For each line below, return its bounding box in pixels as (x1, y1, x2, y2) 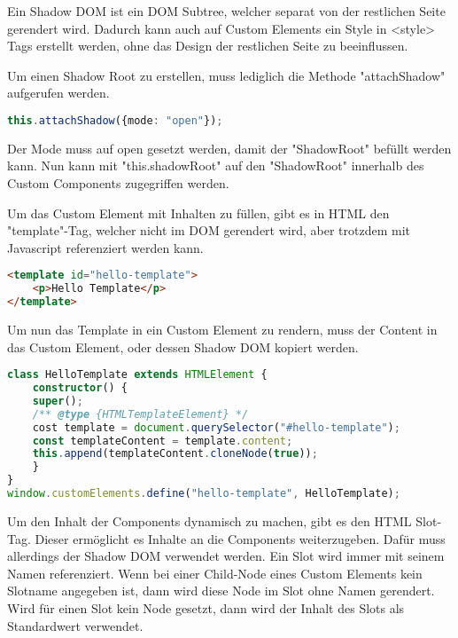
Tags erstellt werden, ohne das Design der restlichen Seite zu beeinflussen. (7, 36, 408, 55)
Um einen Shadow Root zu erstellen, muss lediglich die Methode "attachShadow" (7, 66, 446, 84)
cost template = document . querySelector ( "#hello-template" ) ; (32, 421, 400, 434)
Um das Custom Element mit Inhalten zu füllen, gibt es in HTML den (7, 203, 390, 222)
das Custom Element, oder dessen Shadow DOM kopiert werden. (7, 337, 359, 356)
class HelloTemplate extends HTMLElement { (7, 368, 268, 382)
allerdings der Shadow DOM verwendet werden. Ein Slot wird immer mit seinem (7, 547, 445, 565)
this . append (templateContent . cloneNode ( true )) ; (32, 447, 318, 461)
